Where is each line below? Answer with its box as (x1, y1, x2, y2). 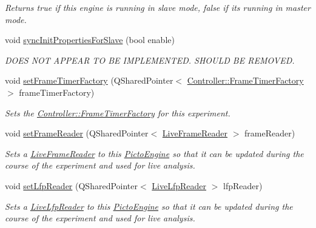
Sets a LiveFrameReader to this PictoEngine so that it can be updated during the (5, 147, 304, 159)
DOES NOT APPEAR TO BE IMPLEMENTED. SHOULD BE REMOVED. (5, 53, 295, 66)
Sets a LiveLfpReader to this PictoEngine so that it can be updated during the (5, 199, 293, 212)
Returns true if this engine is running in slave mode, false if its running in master (5, 1, 311, 13)
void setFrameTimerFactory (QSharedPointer (5, 74, 173, 87)
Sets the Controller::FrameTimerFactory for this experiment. (5, 106, 230, 119)
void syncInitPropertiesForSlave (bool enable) (5, 33, 175, 46)
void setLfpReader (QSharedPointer (5, 179, 138, 192)
